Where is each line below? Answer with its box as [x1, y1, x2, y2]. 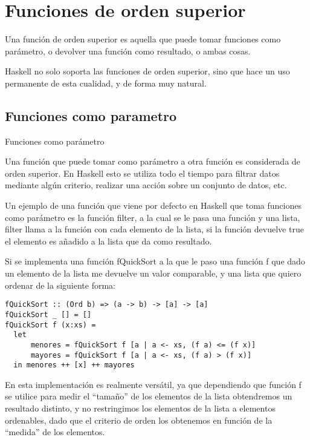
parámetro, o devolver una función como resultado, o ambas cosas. [5, 44, 251, 57]
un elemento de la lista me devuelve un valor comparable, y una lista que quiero [5, 267, 302, 280]
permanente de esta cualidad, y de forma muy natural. [5, 76, 207, 89]
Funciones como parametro [5, 106, 177, 125]
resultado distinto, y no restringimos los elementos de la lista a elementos [5, 402, 276, 415]
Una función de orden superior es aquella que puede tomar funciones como [5, 33, 281, 45]
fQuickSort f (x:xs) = [5, 320, 96, 329]
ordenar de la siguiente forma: [5, 278, 115, 291]
